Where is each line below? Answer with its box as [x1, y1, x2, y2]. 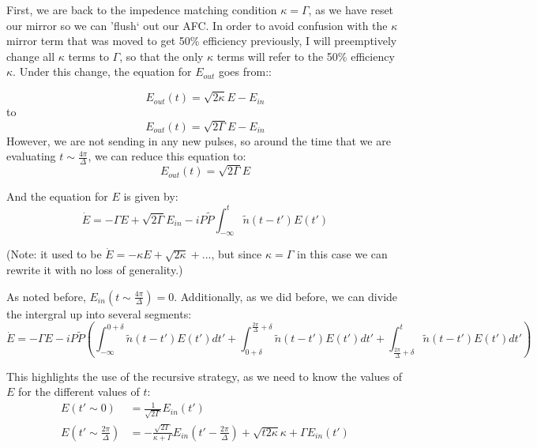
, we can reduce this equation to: [88, 148, 246, 164]
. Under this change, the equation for [13, 63, 192, 80]
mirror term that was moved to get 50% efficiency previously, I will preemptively [6, 32, 397, 49]
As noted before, [6, 288, 86, 304]
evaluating [6, 148, 56, 164]
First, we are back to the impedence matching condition [6, 2, 277, 17]
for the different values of [18, 383, 140, 400]
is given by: [123, 188, 178, 205]
